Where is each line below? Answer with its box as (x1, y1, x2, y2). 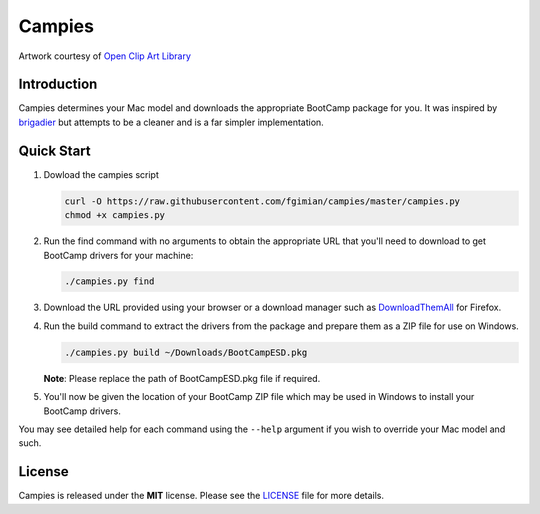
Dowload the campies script (43, 168, 160, 180)
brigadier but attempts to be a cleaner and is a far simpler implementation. (18, 116, 324, 128)
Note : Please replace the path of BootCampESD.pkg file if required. (43, 372, 321, 384)
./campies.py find (64, 276, 155, 287)
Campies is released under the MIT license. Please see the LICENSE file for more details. (18, 490, 385, 502)
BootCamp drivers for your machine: (43, 249, 194, 261)
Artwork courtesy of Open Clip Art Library (18, 50, 192, 62)
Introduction (18, 76, 98, 93)
